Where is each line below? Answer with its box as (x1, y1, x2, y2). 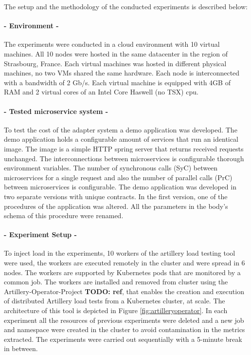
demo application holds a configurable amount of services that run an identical (4, 134, 238, 144)
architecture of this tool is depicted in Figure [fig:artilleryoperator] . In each (4, 305, 228, 316)
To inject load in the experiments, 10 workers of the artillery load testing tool (4, 248, 235, 258)
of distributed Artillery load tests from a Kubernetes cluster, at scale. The (4, 296, 225, 306)
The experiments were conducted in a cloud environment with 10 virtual (4, 39, 220, 49)
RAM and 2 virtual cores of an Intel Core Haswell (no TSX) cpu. (4, 87, 198, 97)
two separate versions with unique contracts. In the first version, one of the (4, 191, 228, 201)
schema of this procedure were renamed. (4, 210, 124, 221)
